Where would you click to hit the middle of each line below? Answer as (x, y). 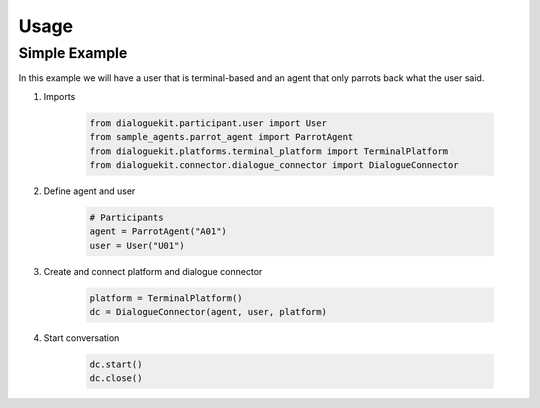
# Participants (126, 217)
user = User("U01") (137, 245)
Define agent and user (89, 191)
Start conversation (81, 338)
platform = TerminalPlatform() (166, 298)
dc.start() (116, 364)
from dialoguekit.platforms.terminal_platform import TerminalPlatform (269, 151)
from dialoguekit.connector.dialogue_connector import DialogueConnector (274, 164)
